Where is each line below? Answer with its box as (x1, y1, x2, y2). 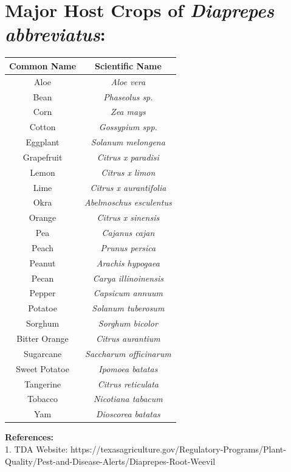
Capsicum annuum (93, 286, 163, 299)
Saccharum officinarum (85, 347, 171, 359)
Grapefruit (22, 150, 63, 163)
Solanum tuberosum (92, 302, 165, 314)
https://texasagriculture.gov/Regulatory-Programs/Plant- (70, 442, 286, 455)
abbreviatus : (5, 21, 106, 47)
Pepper (29, 286, 56, 299)
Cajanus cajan (101, 226, 155, 239)
